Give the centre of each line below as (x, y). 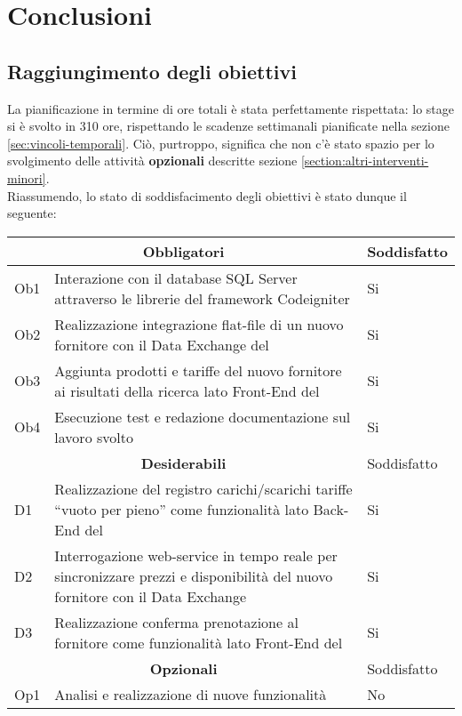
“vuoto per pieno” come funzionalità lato (182, 509)
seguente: (32, 213)
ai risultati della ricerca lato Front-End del (187, 390)
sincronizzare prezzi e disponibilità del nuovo (194, 575)
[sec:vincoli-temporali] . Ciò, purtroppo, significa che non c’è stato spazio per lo (221, 143)
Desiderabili (183, 463)
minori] (27, 177)
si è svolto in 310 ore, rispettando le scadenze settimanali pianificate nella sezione (228, 126)
